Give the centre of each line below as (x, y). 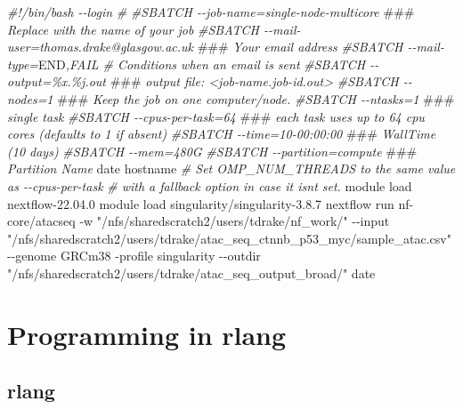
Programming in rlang (147, 334)
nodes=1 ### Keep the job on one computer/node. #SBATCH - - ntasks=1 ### (231, 98)
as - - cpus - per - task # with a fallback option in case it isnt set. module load (210, 185)
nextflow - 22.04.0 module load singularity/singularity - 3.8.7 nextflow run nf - (211, 203)
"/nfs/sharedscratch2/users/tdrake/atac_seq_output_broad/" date (191, 273)
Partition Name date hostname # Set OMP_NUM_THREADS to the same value (231, 168)
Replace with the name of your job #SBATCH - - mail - (154, 29)
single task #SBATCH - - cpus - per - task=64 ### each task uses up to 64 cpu (216, 116)
